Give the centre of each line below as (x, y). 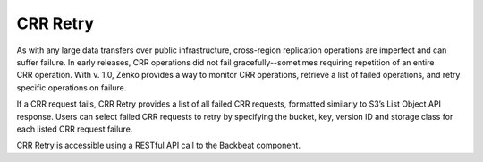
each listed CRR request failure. (75, 129)
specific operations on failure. (72, 87)
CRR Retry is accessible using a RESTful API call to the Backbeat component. (159, 145)
